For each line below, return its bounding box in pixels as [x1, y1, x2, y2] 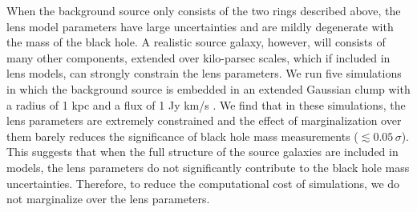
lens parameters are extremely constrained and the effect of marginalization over [6, 112, 402, 129]
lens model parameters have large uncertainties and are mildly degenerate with [6, 18, 394, 34]
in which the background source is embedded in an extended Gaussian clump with [6, 80, 411, 97]
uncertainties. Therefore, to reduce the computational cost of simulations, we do [6, 174, 400, 191]
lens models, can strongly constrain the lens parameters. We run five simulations [6, 65, 402, 82]
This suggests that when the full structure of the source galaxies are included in [6, 143, 399, 160]
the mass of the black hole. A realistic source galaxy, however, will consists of [6, 34, 386, 50]
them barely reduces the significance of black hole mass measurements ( [6, 127, 358, 144]
